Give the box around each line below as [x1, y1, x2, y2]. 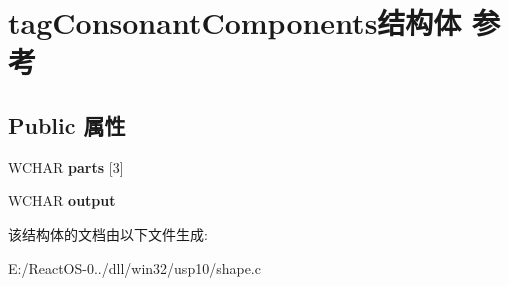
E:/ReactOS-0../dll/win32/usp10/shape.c [8, 257, 261, 278]
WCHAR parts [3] [8, 156, 124, 177]
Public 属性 [8, 109, 126, 140]
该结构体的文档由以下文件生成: [8, 223, 208, 244]
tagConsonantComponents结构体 [8, 2, 462, 43]
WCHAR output [8, 190, 116, 211]
